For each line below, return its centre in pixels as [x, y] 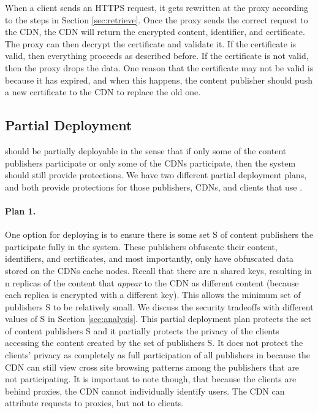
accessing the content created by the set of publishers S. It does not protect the [154, 343]
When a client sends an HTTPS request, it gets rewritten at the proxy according [157, 7]
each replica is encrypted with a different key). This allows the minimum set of [153, 295]
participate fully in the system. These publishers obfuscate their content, [141, 246]
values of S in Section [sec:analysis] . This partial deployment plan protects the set [158, 319]
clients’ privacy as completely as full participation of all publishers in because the [157, 355]
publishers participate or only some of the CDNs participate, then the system [150, 163]
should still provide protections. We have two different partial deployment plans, [156, 175]
